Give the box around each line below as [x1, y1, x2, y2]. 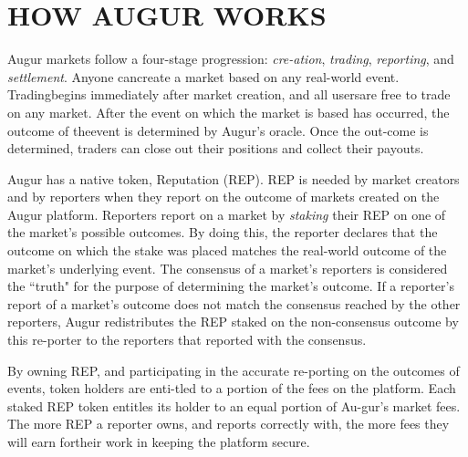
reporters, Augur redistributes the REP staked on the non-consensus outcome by [7, 312, 459, 331]
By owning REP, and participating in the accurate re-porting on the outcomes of [7, 360, 460, 379]
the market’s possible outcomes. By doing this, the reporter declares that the [7, 223, 438, 242]
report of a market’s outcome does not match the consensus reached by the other [7, 294, 461, 313]
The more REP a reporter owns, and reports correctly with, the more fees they [7, 414, 450, 433]
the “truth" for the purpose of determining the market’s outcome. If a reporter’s [7, 276, 454, 296]
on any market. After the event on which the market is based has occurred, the [7, 102, 450, 121]
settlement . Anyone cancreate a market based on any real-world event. [7, 67, 400, 86]
